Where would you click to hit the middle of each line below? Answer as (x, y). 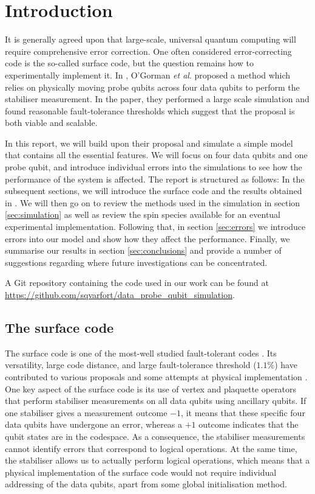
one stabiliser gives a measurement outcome (86, 412)
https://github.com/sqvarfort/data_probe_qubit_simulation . (120, 294)
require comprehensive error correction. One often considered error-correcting (148, 51)
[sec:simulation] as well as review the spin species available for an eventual (143, 214)
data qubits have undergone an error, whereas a (94, 424)
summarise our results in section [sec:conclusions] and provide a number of (143, 250)
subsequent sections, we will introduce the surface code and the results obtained (154, 191)
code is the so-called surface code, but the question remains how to (129, 63)
